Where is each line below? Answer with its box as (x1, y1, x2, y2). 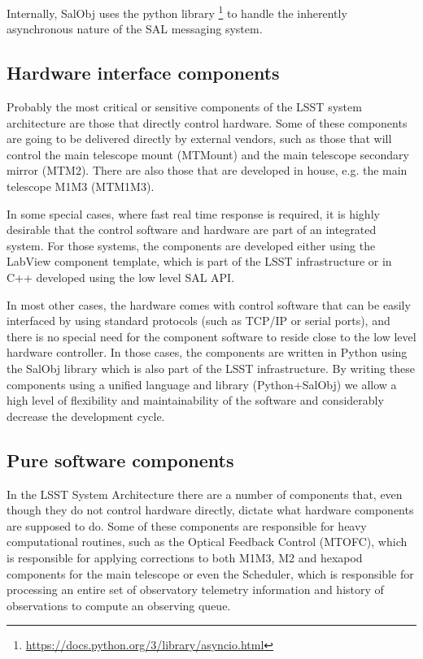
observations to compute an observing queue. (7, 596, 231, 613)
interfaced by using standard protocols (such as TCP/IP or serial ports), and (7, 312, 390, 329)
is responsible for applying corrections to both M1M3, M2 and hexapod (7, 548, 363, 566)
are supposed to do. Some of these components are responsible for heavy (7, 517, 367, 534)
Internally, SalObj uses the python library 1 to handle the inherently (7, 2, 347, 21)
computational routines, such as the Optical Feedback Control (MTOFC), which (7, 533, 408, 550)
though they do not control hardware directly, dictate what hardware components (7, 501, 414, 518)
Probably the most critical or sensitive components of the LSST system (7, 98, 362, 115)
